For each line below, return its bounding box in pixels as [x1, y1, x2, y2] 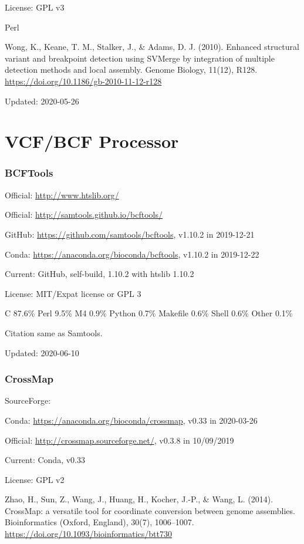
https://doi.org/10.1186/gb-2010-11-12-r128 [5, 75, 162, 87]
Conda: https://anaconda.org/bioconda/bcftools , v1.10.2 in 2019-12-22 [5, 248, 259, 260]
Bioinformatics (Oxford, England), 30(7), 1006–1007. [5, 516, 194, 528]
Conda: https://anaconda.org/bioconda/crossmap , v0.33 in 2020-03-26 [5, 414, 258, 426]
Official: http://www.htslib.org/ [5, 188, 119, 201]
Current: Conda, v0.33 [5, 454, 85, 466]
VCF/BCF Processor [5, 129, 179, 153]
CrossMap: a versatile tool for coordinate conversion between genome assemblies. [5, 504, 295, 516]
